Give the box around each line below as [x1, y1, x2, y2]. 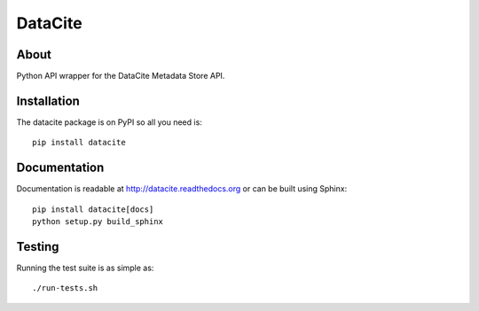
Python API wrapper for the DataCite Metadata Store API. [16, 71, 225, 82]
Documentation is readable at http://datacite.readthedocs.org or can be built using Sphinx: [16, 183, 348, 194]
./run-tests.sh [32, 284, 98, 293]
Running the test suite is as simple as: [16, 262, 154, 273]
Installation [16, 93, 80, 108]
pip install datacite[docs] [32, 204, 154, 214]
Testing [16, 239, 59, 254]
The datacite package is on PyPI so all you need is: [16, 116, 203, 128]
